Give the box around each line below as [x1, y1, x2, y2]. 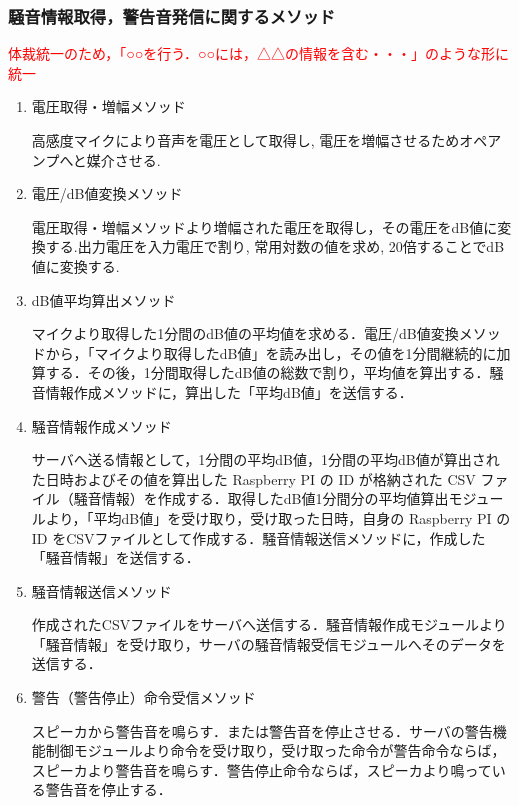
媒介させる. [86, 149, 161, 170]
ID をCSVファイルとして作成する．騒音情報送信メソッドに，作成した [31, 527, 486, 548]
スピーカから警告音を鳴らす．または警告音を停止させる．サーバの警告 [31, 720, 493, 741]
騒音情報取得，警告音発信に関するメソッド [8, 3, 336, 28]
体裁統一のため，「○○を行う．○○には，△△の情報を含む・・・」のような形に [8, 43, 510, 64]
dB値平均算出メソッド [31, 289, 176, 310]
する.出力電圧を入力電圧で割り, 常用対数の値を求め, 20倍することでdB [45, 236, 505, 257]
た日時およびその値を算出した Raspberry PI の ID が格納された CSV [31, 468, 476, 489]
